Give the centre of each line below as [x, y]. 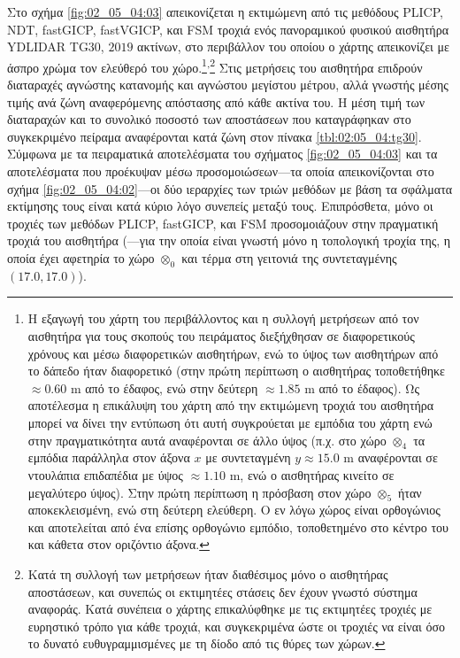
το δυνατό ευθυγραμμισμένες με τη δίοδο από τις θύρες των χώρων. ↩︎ [207, 643]
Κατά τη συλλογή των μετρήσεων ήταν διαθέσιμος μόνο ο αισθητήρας [208, 574]
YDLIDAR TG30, [56, 46]
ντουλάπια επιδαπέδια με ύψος [105, 474]
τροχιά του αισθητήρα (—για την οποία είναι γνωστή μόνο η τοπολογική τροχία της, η [229, 240]
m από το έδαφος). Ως [362, 387]
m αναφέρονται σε [391, 457]
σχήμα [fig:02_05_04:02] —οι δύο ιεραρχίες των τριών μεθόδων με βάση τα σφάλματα [230, 188]
